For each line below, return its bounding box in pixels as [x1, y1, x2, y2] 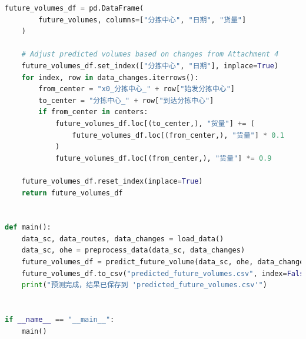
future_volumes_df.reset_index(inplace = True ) [21, 177, 203, 185]
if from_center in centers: [38, 108, 148, 117]
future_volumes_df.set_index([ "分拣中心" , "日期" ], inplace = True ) [21, 61, 279, 70]
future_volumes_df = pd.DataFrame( [5, 4, 144, 12]
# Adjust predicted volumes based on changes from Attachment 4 [21, 50, 279, 59]
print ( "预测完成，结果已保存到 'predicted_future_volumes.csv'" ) [21, 281, 267, 290]
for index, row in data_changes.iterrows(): [21, 73, 199, 82]
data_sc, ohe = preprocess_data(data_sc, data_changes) [21, 246, 245, 255]
